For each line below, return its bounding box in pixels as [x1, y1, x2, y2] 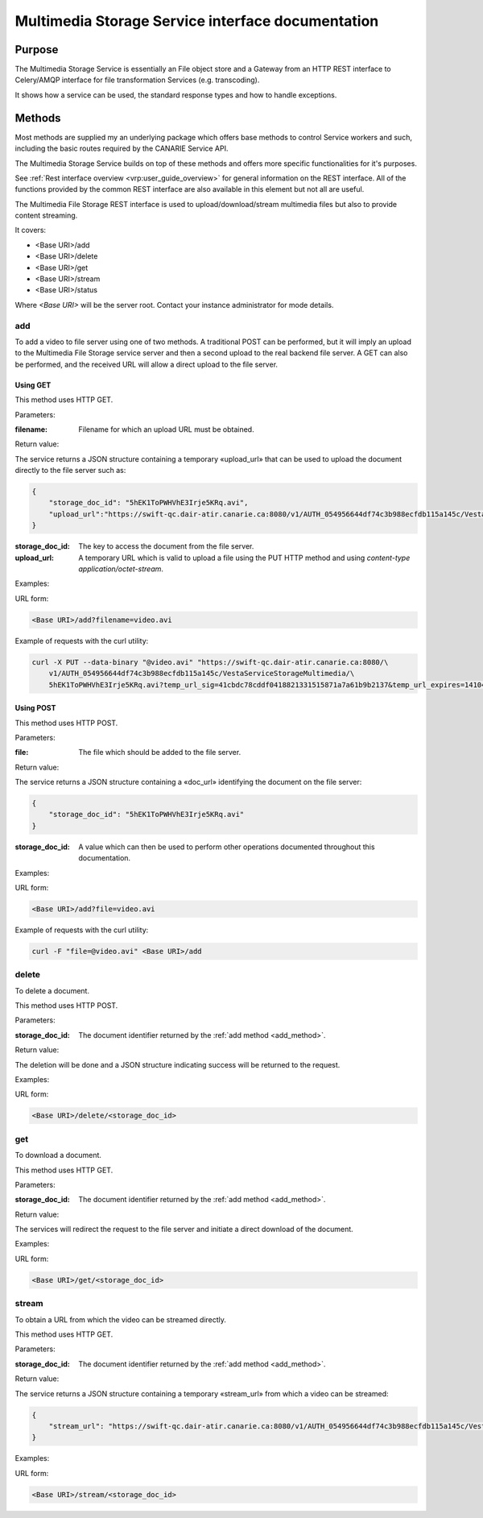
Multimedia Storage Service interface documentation [14, 12, 379, 30]
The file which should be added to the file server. [78, 748, 242, 757]
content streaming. [14, 210, 78, 221]
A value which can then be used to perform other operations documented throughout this [78, 842, 375, 852]
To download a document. [14, 1151, 102, 1160]
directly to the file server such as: [14, 466, 126, 475]
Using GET [14, 379, 52, 390]
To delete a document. [14, 985, 90, 995]
